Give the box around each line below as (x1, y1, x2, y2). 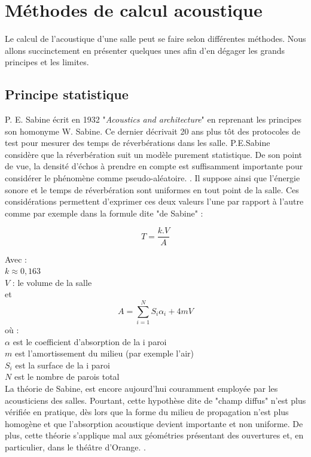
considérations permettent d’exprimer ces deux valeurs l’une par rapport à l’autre (5, 195, 304, 208)
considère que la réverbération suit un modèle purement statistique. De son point (5, 148, 302, 160)
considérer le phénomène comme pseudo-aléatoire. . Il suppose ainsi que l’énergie (5, 172, 300, 184)
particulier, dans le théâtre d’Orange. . (5, 440, 146, 453)
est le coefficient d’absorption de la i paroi (13, 335, 167, 348)
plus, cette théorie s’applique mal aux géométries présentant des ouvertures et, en (5, 429, 304, 441)
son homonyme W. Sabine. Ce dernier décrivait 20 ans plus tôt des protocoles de (5, 124, 301, 137)
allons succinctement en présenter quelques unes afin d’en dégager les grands (5, 44, 285, 56)
